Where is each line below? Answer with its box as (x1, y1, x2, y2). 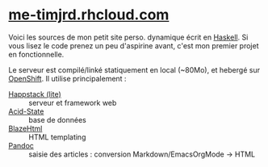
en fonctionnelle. (8, 49, 65, 59)
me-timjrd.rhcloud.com (8, 6, 170, 24)
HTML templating (28, 132, 86, 142)
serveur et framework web (28, 98, 117, 107)
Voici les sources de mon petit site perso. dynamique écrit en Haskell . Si (8, 32, 249, 42)
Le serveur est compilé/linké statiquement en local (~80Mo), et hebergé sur (8, 65, 261, 74)
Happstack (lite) (8, 89, 62, 98)
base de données (28, 115, 86, 124)
